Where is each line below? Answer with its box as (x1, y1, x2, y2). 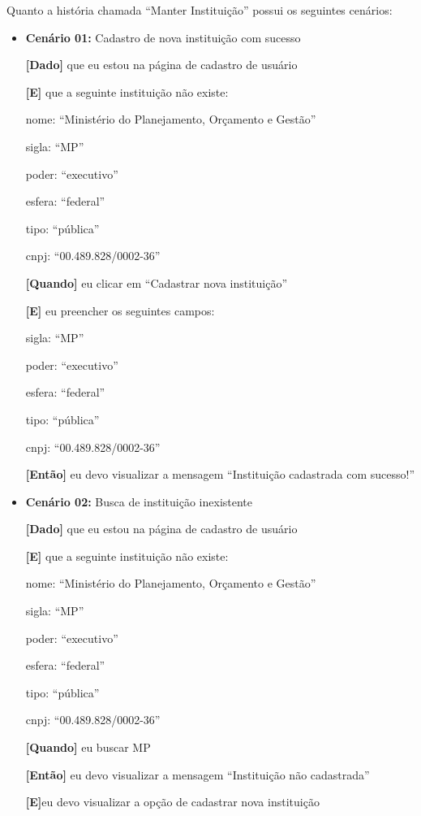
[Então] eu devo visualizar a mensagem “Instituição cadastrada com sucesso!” (25, 466, 415, 483)
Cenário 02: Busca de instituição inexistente (25, 493, 253, 510)
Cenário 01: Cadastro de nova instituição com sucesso (25, 28, 301, 46)
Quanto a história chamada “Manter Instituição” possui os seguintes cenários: (6, 2, 393, 18)
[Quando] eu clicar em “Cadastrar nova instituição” (25, 274, 288, 291)
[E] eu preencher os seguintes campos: (25, 302, 215, 319)
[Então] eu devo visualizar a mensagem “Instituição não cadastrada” (25, 766, 370, 783)
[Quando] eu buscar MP (25, 739, 151, 756)
